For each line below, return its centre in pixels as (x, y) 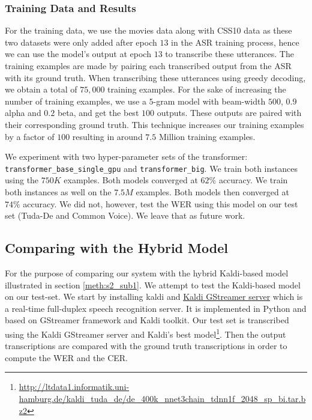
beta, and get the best (98, 113)
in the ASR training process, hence (235, 42)
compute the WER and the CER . (66, 357)
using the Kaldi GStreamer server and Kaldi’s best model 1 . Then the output (145, 333)
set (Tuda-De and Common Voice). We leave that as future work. (125, 215)
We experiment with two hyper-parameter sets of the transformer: (126, 157)
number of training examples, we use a (76, 101)
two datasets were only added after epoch (81, 42)
